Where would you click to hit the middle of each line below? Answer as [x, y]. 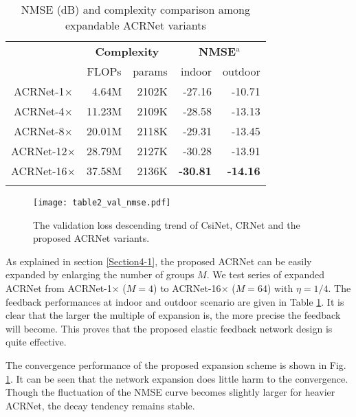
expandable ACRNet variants [135, 25]
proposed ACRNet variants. [91, 238]
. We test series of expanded [266, 274]
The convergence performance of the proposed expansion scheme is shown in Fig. [176, 365]
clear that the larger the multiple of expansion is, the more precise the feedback [173, 315]
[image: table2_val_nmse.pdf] [102, 203]
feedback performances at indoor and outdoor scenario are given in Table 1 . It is [175, 301]
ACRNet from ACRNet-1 [59, 288]
